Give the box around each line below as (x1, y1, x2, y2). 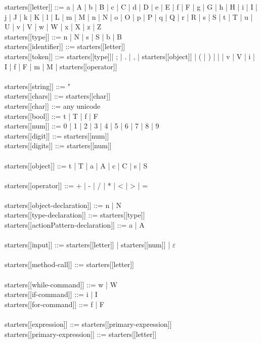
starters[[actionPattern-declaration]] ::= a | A (5, 220, 145, 230)
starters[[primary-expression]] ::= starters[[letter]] (5, 328, 157, 339)
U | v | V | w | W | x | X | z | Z (5, 21, 102, 32)
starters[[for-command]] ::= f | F (5, 298, 104, 309)
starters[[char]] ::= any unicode (5, 100, 101, 111)
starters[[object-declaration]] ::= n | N (5, 199, 121, 210)
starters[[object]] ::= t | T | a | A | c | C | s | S (5, 160, 148, 170)
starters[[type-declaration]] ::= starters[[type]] (5, 209, 145, 220)
